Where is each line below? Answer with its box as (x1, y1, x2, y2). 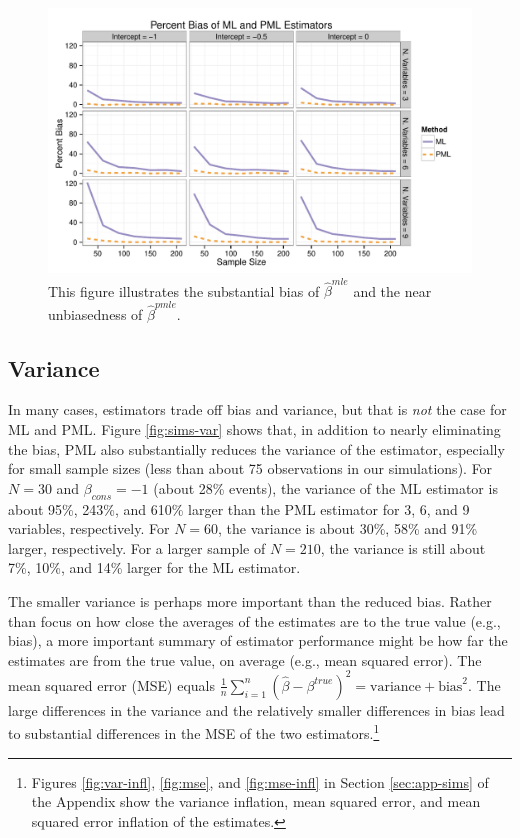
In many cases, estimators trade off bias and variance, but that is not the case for (8, 399, 507, 420)
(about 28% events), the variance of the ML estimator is (153, 477, 498, 498)
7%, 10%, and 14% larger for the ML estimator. (8, 557, 301, 578)
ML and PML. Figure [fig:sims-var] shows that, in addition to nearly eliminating (8, 419, 501, 440)
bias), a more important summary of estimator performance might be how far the (8, 630, 508, 651)
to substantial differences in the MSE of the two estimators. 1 (8, 720, 380, 744)
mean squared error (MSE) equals (8, 674, 216, 695)
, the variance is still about (320, 537, 486, 558)
